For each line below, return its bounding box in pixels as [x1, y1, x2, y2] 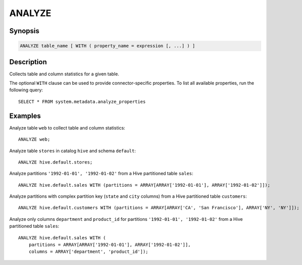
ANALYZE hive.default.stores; [18, 159, 93, 165]
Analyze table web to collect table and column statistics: [9, 124, 125, 130]
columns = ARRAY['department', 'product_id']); [28, 249, 148, 254]
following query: [9, 87, 43, 93]
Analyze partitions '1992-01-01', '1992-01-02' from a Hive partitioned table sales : [9, 171, 194, 177]
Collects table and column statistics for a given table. [9, 71, 119, 77]
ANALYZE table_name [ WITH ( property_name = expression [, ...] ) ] [20, 43, 195, 49]
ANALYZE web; [18, 137, 50, 143]
